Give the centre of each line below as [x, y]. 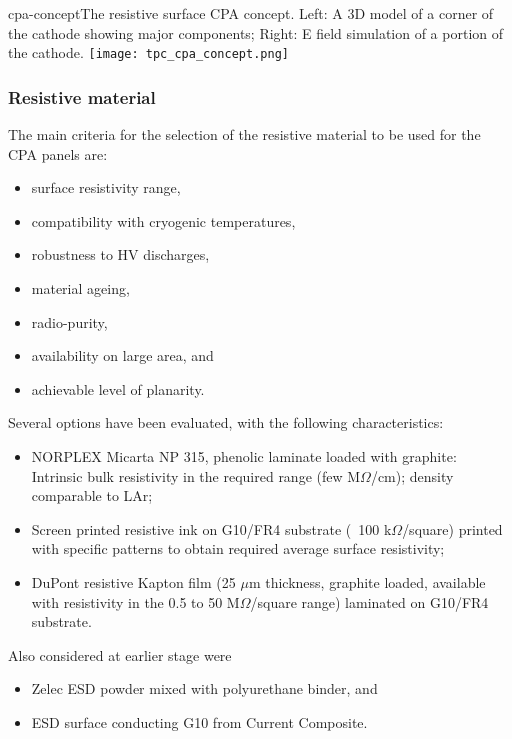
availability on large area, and [122, 355]
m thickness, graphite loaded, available [367, 581]
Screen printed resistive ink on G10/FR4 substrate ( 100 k [211, 528]
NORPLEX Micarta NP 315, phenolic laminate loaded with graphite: [244, 456]
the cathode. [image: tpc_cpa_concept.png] [148, 52]
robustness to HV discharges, [120, 254]
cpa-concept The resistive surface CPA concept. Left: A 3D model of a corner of [251, 13]
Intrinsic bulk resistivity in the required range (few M [196, 475]
